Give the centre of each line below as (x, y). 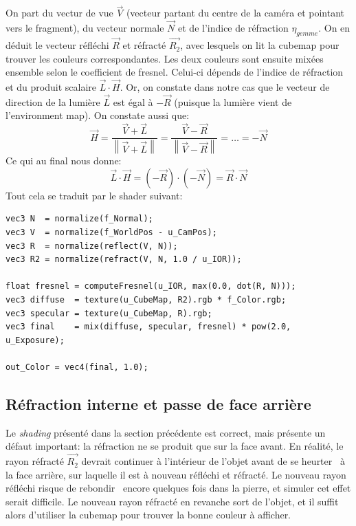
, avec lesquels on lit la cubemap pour (260, 45)
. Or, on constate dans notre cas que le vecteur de (225, 87)
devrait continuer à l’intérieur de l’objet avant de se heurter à (213, 461)
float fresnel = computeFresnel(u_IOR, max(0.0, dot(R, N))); (151, 286)
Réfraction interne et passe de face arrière (158, 403)
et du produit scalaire (51, 87)
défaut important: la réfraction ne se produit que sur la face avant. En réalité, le (175, 446)
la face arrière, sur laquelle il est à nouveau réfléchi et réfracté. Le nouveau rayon (176, 474)
